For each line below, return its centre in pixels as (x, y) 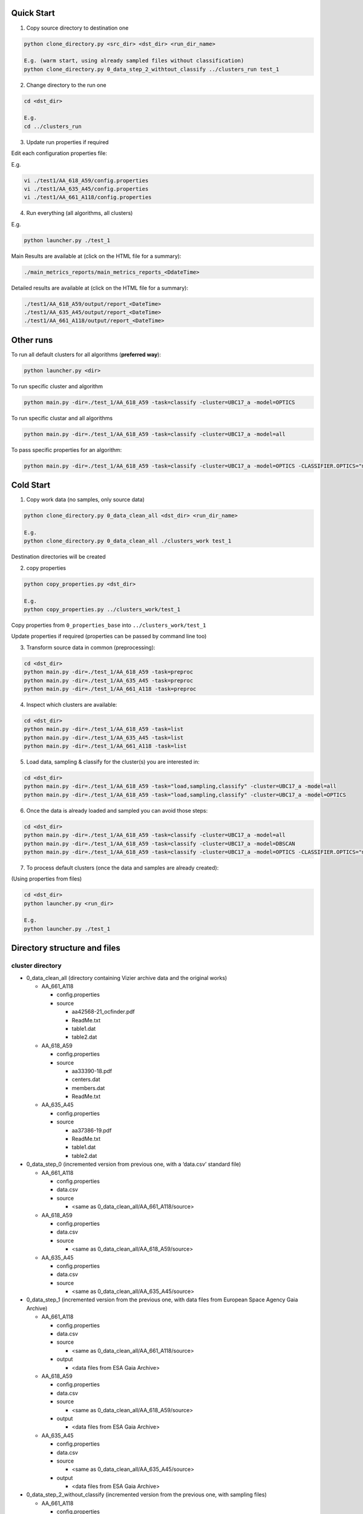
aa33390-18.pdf (92, 1071)
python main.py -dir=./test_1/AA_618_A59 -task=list (104, 729)
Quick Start (33, 13)
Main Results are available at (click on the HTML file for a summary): (96, 256)
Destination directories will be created (58, 557)
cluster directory (36, 966)
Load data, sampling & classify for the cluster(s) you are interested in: (113, 762)
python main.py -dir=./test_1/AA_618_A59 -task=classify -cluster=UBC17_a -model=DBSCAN (160, 844)
